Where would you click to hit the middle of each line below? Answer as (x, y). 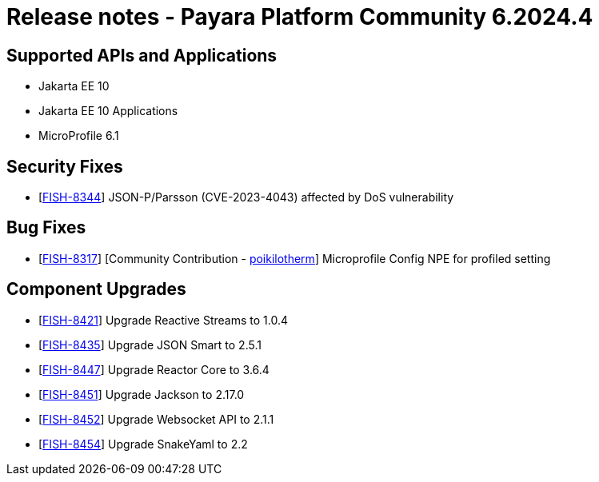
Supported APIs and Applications (142, 55)
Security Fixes (65, 166)
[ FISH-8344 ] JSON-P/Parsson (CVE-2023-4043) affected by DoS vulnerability (246, 197)
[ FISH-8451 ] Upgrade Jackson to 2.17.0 (142, 394)
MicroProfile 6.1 (79, 136)
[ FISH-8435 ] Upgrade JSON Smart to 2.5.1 (150, 345)
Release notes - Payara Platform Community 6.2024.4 (300, 17)
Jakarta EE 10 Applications (108, 111)
